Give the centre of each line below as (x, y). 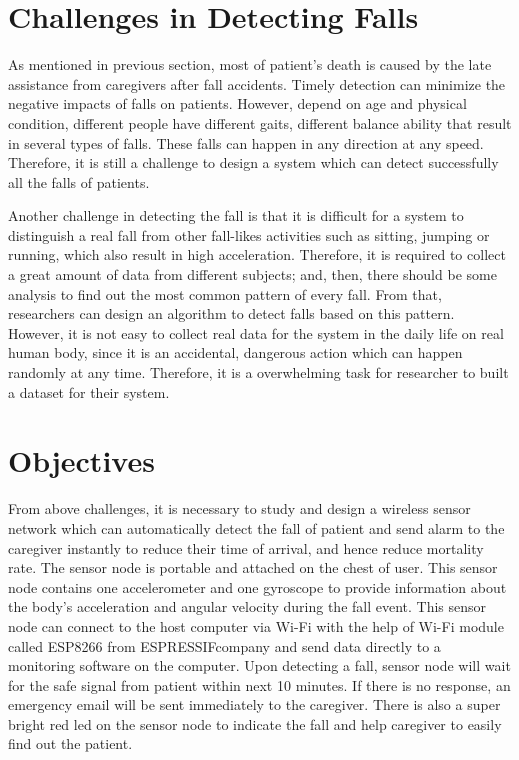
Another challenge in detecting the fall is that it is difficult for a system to (236, 215)
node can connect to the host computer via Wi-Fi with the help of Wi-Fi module (256, 625)
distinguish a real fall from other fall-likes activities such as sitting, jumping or (249, 234)
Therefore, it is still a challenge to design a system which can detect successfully (253, 162)
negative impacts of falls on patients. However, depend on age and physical (237, 103)
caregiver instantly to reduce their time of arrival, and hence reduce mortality (246, 547)
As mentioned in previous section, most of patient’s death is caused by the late (250, 64)
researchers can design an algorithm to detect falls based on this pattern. (231, 313)
